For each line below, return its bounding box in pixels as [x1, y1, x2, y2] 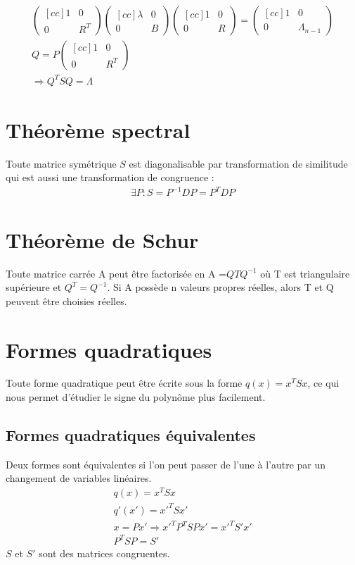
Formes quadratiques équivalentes [6, 424, 256, 446]
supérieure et [6, 280, 62, 294]
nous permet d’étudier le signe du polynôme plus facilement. [6, 390, 266, 404]
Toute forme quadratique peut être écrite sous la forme [6, 375, 243, 390]
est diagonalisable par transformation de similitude [129, 156, 348, 170]
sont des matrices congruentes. [39, 545, 170, 560]
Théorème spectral [6, 115, 191, 144]
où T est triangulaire [260, 266, 350, 280]
